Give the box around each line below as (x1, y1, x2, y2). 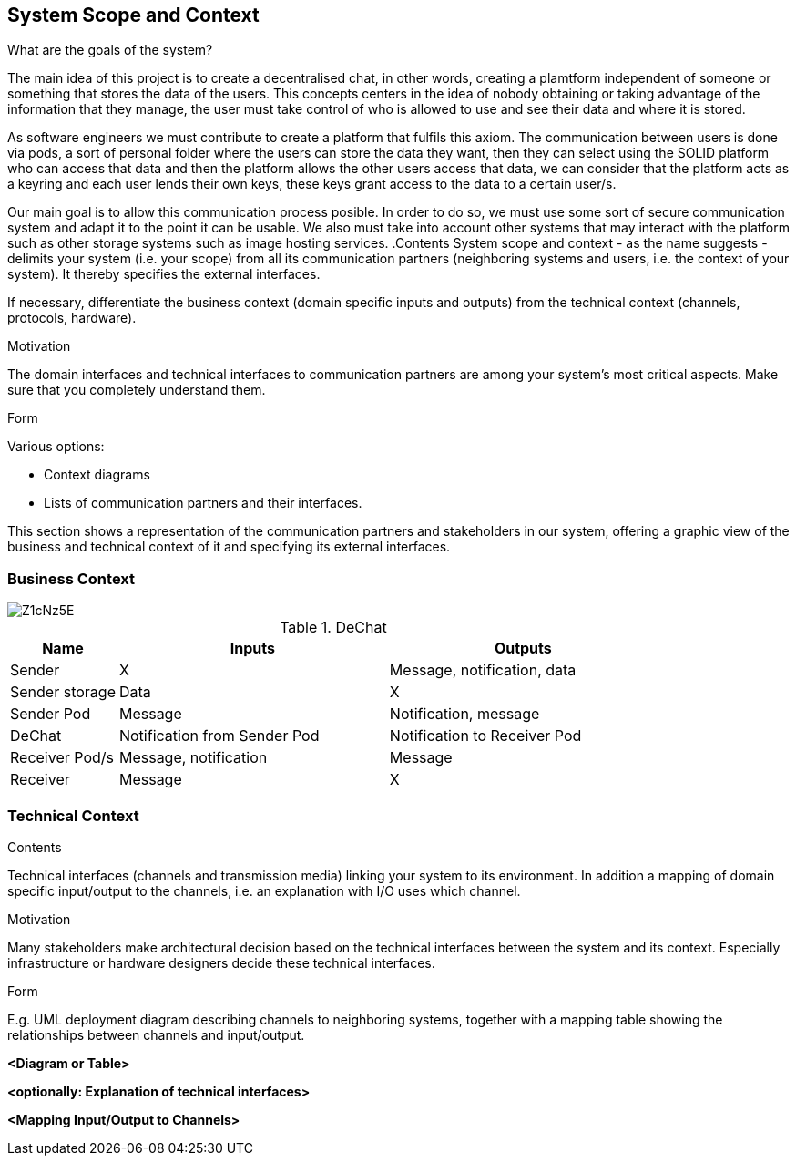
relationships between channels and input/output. (7, 1026, 305, 1043)
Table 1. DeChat (280, 618, 387, 637)
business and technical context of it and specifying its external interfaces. (7, 539, 451, 555)
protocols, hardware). (7, 310, 137, 326)
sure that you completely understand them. (7, 382, 266, 398)
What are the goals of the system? (7, 42, 213, 58)
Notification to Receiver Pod (389, 726, 582, 746)
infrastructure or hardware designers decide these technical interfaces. (7, 954, 435, 971)
